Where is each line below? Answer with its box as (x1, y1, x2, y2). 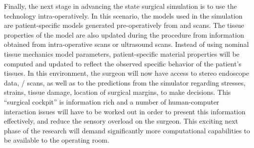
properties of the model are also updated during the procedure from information (4, 29, 244, 40)
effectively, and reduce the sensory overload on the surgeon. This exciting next (4, 116, 238, 126)
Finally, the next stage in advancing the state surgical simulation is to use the (4, 1, 237, 11)
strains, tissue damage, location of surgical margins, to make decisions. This (4, 87, 231, 97)
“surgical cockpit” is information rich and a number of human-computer (4, 96, 219, 106)
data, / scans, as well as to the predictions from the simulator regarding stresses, (4, 77, 246, 87)
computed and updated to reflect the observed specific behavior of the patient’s (4, 58, 242, 68)
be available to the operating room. (4, 135, 109, 145)
